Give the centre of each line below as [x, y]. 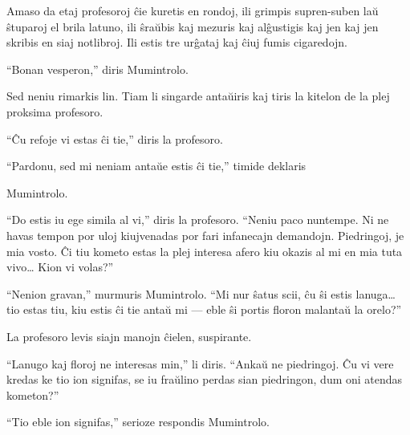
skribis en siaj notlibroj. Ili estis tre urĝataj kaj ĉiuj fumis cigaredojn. [177, 42]
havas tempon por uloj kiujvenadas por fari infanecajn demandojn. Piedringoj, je [205, 235]
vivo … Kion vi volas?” [60, 267]
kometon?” [33, 394]
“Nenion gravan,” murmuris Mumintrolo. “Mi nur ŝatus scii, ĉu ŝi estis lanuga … [201, 293]
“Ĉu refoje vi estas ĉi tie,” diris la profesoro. [115, 138]
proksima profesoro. [55, 111]
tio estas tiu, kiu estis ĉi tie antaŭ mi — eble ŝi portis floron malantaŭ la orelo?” [204, 309]
